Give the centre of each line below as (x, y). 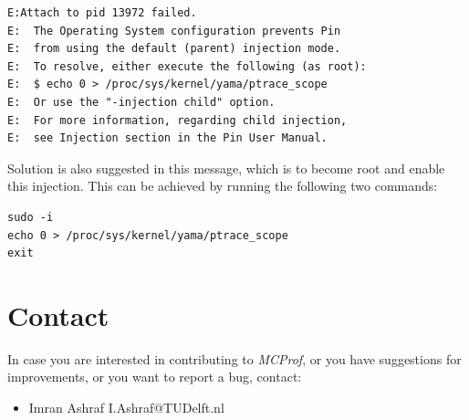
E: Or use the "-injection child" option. (141, 102)
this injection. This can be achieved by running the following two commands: (223, 186)
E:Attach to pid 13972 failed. (102, 13)
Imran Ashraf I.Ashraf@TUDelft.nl (126, 408)
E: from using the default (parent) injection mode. (174, 49)
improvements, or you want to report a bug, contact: (155, 377)
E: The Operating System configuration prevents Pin (174, 31)
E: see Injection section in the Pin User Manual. (167, 138)
